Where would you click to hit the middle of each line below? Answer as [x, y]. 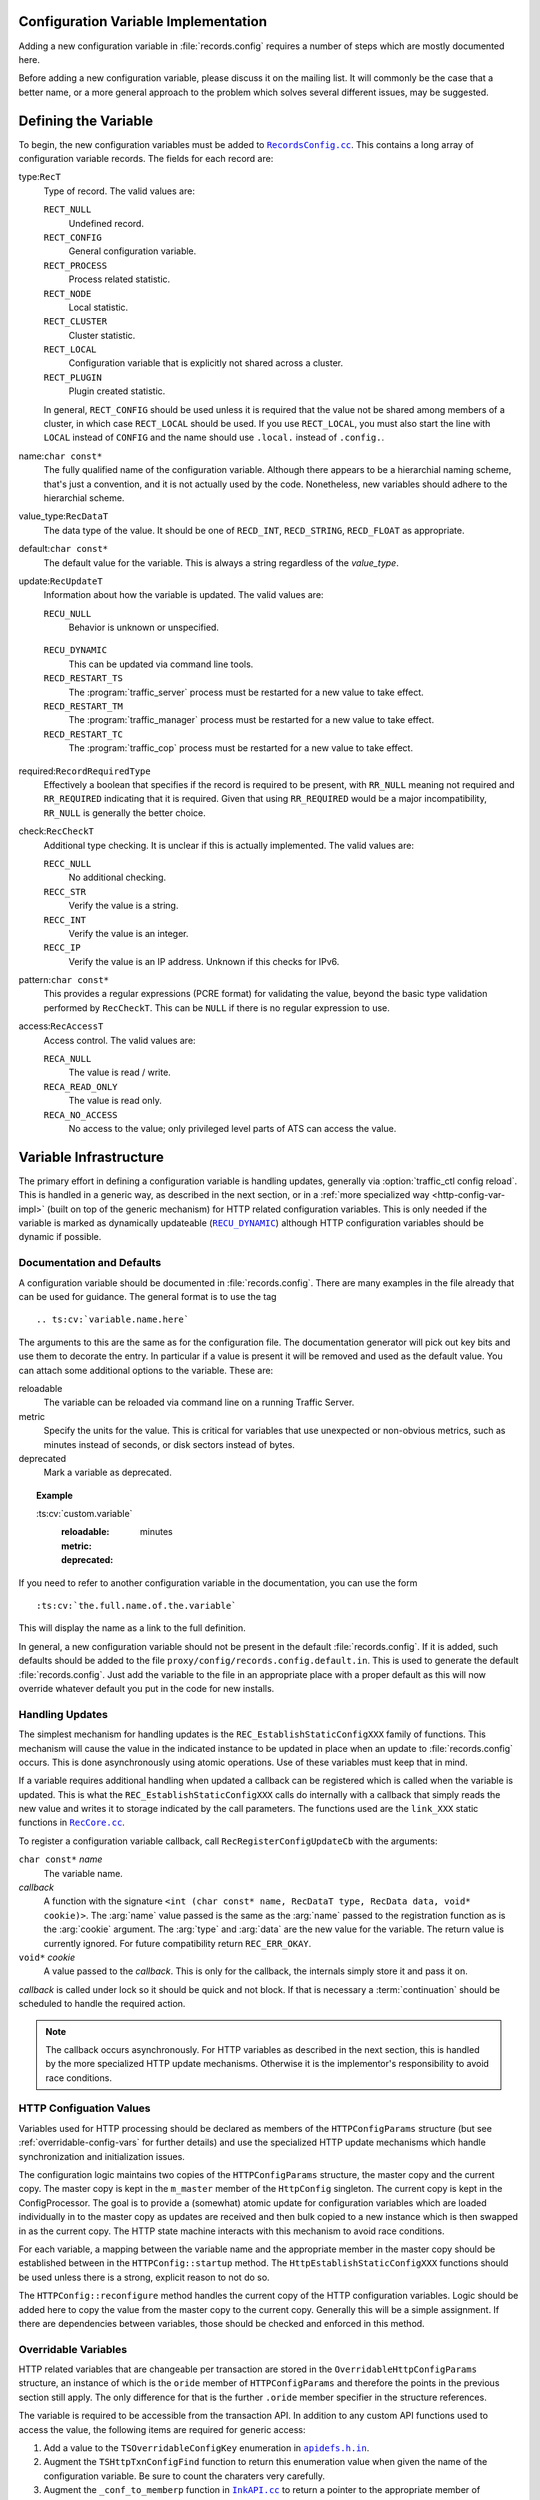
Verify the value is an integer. [128, 933]
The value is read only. [115, 1101]
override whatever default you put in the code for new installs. [146, 1688]
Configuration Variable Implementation [142, 21]
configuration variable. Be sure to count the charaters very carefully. [184, 2476]
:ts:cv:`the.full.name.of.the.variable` [136, 1606]
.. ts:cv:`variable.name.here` [113, 1319]
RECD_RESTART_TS [83, 678]
